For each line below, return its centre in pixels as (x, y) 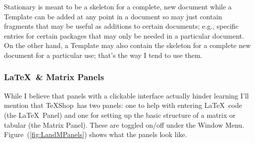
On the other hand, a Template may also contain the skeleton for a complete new (127, 45)
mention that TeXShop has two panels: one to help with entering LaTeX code (123, 105)
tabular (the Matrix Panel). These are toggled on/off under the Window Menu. (124, 124)
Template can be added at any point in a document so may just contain (113, 16)
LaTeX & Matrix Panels (54, 77)
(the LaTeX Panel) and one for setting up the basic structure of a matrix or (120, 115)
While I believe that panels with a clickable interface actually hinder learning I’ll (127, 95)
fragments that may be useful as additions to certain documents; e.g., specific (121, 26)
